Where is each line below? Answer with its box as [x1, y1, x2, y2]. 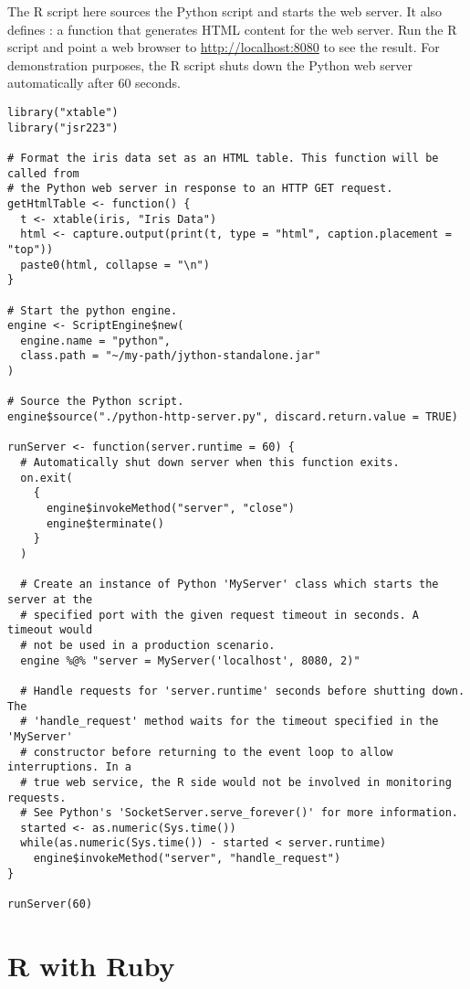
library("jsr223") [7, 121, 119, 134]
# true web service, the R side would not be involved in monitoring [20, 775, 452, 789]
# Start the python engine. [7, 303, 178, 317]
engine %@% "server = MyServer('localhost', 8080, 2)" [20, 654, 360, 667]
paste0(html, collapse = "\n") [20, 258, 210, 271]
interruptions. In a [7, 760, 132, 774]
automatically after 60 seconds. [7, 73, 181, 92]
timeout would [7, 623, 93, 637]
